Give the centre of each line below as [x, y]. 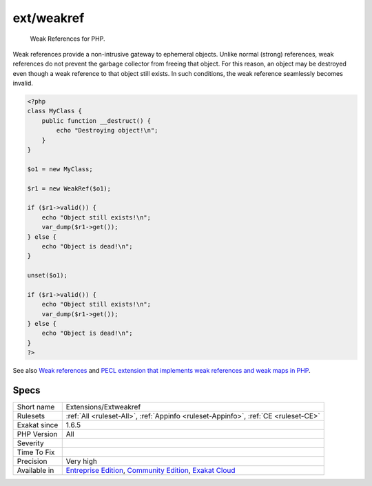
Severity [30, 443]
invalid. [23, 84]
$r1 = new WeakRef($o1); [69, 188]
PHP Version [37, 434]
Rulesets [31, 416]
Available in [35, 471]
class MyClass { [55, 111]
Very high [82, 461]
